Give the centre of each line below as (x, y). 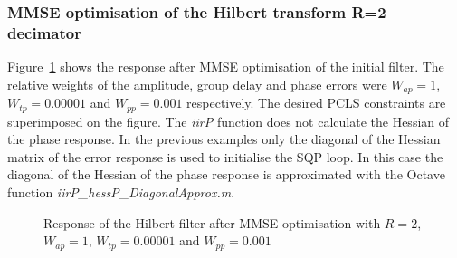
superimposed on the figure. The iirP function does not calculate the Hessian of (228, 121)
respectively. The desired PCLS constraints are (316, 103)
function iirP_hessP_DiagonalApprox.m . (121, 192)
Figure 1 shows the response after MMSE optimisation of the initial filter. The (226, 67)
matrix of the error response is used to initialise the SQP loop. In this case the (225, 156)
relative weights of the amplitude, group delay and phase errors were (197, 84)
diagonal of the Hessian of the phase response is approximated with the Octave (226, 174)
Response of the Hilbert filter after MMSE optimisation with (212, 222)
